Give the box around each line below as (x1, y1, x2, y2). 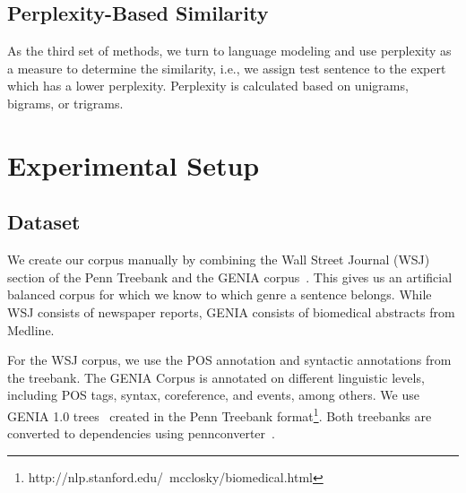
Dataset (7, 208, 81, 236)
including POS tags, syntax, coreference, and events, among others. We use (7, 385, 419, 404)
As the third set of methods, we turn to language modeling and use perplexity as (7, 41, 452, 60)
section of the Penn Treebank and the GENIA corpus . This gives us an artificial (7, 267, 453, 286)
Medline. (7, 320, 55, 339)
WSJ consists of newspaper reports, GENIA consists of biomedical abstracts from (7, 302, 455, 321)
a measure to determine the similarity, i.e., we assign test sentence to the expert (7, 58, 446, 77)
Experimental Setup (7, 146, 260, 183)
